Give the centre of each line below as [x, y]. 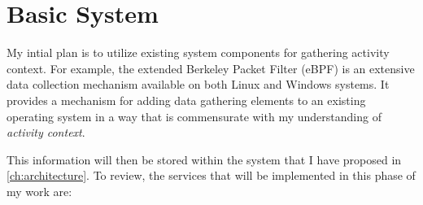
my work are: [39, 191]
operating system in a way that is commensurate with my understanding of [194, 116]
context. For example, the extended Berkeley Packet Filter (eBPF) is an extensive [211, 68]
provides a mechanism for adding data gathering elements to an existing [186, 100]
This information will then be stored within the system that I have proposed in [204, 159]
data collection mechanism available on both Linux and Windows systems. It [198, 84]
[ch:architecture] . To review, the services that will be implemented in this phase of [211, 175]
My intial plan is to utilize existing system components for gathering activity [198, 52]
